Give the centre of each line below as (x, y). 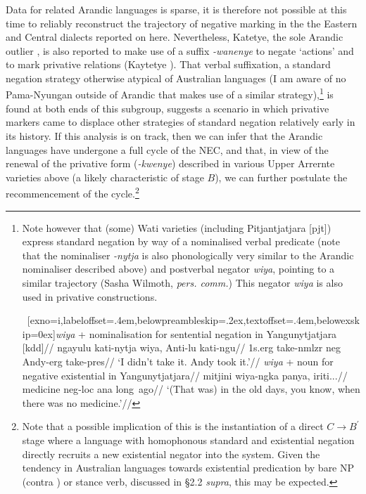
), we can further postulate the (281, 177)
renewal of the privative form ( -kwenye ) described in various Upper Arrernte (170, 163)
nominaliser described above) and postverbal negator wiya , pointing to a (178, 269)
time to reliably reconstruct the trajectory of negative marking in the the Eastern (182, 23)
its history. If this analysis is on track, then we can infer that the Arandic (164, 136)
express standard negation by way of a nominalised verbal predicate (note (181, 241)
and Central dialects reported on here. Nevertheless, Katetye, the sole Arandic (175, 37)
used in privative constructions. (90, 296)
